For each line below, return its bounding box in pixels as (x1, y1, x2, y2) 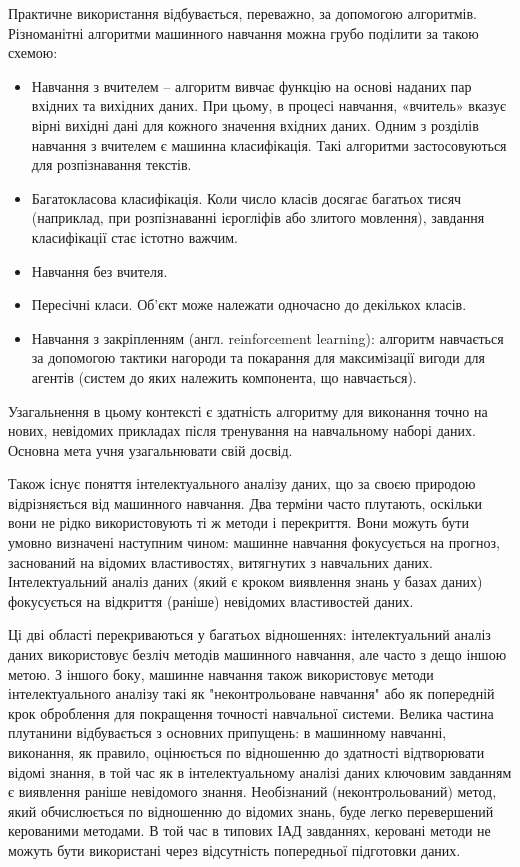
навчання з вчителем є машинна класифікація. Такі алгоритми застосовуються (31, 134, 507, 155)
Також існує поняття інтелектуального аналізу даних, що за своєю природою (8, 473, 476, 494)
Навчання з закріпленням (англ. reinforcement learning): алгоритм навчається (31, 327, 504, 348)
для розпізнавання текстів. (31, 154, 192, 175)
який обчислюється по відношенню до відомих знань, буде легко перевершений (8, 800, 494, 821)
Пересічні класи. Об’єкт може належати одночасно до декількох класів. (31, 294, 467, 315)
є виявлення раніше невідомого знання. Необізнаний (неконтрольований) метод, (8, 781, 497, 802)
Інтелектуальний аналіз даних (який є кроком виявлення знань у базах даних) (8, 571, 483, 592)
